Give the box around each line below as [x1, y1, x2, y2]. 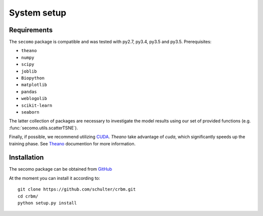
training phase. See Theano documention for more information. [9, 140, 136, 146]
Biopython [21, 76, 45, 81]
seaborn [21, 109, 40, 115]
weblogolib [21, 96, 47, 101]
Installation [9, 154, 44, 162]
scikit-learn [21, 102, 53, 108]
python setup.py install [18, 200, 77, 206]
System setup [9, 7, 67, 18]
